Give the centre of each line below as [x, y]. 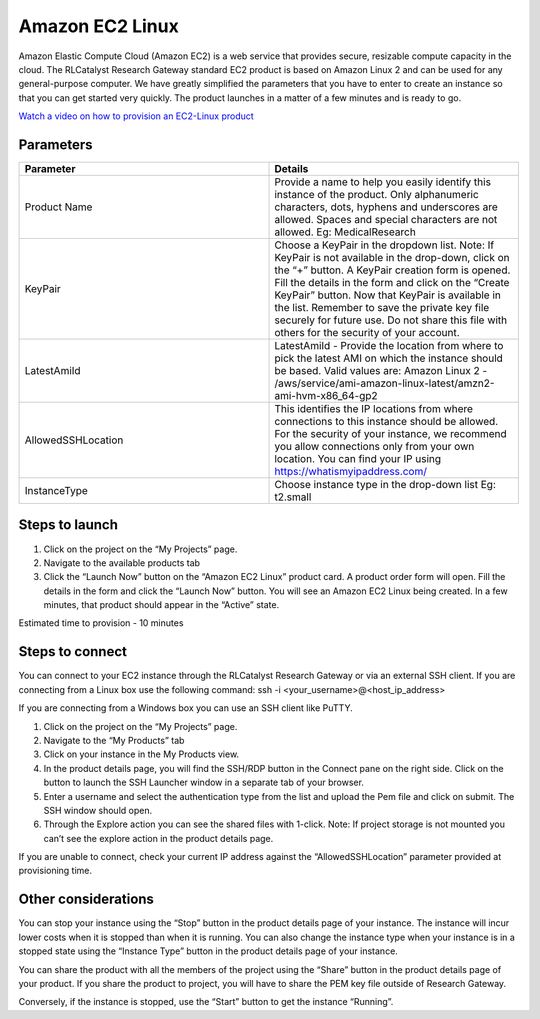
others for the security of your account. [367, 333]
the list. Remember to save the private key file [382, 308]
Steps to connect [72, 651]
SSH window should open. [98, 810]
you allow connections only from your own [374, 447]
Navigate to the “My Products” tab [114, 740]
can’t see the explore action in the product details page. [158, 838]
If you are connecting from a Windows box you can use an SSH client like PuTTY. [186, 708]
